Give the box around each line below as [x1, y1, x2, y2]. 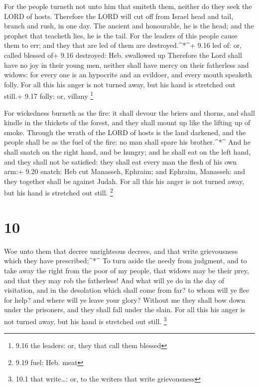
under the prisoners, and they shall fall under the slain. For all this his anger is [4, 304, 246, 315]
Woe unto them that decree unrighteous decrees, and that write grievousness [4, 245, 238, 256]
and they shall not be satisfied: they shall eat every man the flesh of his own [4, 156, 237, 167]
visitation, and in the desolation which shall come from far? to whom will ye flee [4, 285, 250, 295]
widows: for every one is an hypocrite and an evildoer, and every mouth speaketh [4, 69, 252, 80]
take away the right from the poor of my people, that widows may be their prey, [4, 265, 249, 275]
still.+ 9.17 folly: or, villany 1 [4, 89, 94, 101]
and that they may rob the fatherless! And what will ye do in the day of [4, 275, 225, 285]
